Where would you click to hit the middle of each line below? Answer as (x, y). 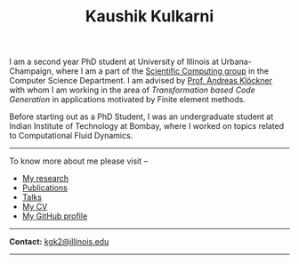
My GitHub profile (55, 216)
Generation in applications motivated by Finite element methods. (128, 100)
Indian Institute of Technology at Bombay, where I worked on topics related (147, 126)
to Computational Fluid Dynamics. (71, 136)
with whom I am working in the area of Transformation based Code (132, 90)
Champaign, (32, 71)
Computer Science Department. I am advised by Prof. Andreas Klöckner (141, 81)
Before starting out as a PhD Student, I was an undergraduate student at (141, 116)
